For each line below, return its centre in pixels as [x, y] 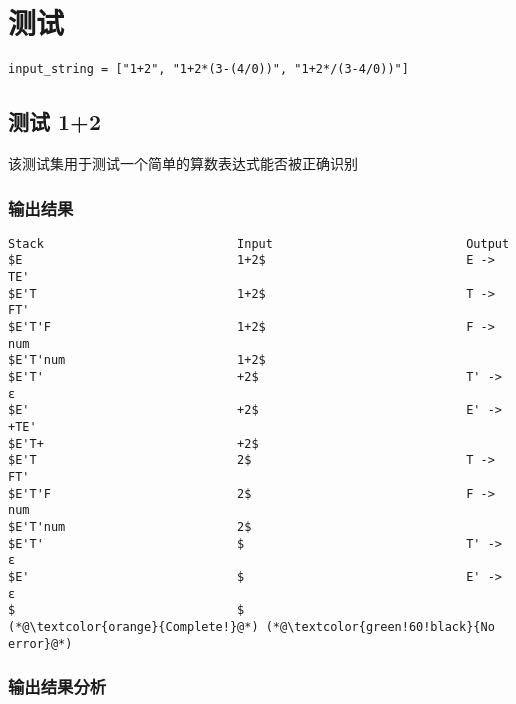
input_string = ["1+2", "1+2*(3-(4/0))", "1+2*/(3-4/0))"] [208, 69]
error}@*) [40, 643]
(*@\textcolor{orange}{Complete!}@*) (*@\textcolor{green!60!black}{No [251, 626]
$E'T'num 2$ [130, 526]
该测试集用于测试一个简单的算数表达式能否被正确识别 [183, 162]
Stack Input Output [259, 243]
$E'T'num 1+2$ [137, 360]
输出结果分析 [57, 686]
